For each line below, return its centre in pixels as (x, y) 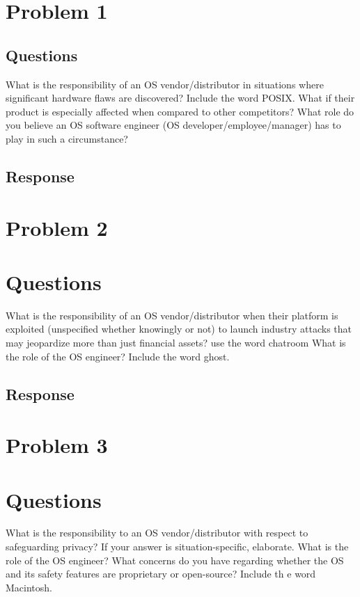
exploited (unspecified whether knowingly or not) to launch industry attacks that (179, 329)
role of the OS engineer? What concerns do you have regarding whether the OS (175, 560)
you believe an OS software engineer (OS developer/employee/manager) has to (173, 125)
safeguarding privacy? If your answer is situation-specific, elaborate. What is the (177, 547)
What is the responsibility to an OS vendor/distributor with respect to (157, 533)
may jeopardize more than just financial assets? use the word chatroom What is (176, 343)
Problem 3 (57, 445)
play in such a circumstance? (67, 138)
